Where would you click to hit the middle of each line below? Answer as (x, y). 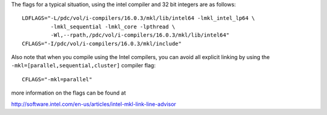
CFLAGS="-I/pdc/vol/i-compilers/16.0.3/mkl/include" (102, 43)
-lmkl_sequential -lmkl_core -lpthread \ (113, 26)
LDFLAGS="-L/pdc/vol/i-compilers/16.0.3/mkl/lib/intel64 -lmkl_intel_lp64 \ (139, 18)
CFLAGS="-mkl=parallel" (57, 79)
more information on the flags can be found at (69, 93)
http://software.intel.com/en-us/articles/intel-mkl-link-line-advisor (94, 104)
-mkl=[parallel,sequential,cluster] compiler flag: (83, 66)
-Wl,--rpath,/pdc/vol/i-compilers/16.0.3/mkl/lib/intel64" (140, 35)
